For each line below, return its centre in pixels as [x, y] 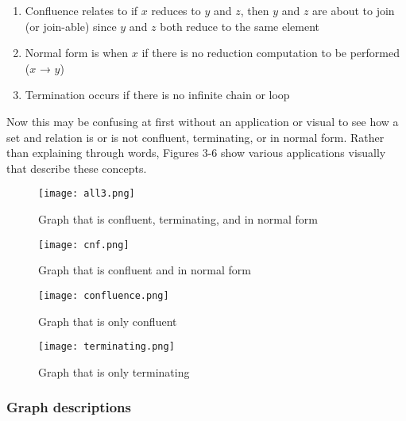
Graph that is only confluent [108, 321]
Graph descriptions [69, 407]
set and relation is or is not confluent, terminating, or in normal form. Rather [195, 137]
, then [255, 10]
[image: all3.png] [87, 194]
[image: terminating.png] [106, 347]
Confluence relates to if [81, 10]
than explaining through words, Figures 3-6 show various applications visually [196, 153]
